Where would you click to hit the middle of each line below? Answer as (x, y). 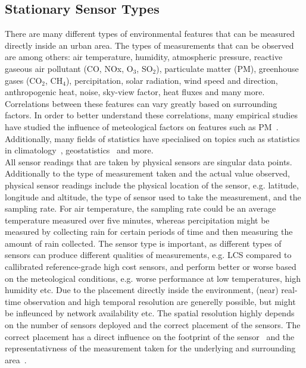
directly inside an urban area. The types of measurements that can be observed (149, 45)
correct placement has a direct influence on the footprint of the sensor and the (150, 336)
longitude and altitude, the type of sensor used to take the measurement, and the (153, 196)
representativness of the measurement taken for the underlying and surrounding (150, 348)
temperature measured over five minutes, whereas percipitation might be (137, 220)
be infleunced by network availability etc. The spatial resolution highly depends (150, 313)
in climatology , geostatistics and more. (79, 150)
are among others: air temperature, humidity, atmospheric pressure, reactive (144, 57)
